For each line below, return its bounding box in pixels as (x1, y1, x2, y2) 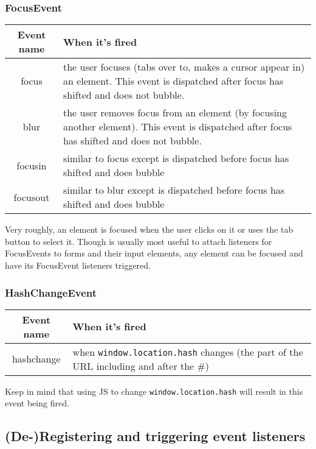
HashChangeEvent (5, 285, 97, 300)
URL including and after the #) (72, 358, 210, 373)
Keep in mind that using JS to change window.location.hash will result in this (5, 384, 303, 397)
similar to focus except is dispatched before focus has (63, 151, 289, 166)
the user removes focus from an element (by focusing (63, 105, 287, 120)
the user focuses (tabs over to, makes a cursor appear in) (63, 60, 305, 74)
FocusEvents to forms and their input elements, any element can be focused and (5, 247, 303, 260)
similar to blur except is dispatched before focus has (63, 183, 285, 197)
